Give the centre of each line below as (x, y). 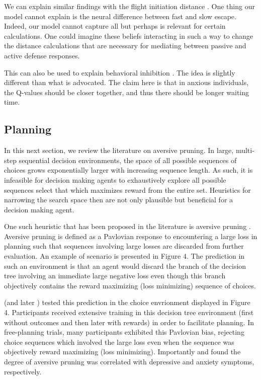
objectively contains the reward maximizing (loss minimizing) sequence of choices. (130, 285)
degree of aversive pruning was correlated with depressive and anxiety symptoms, (129, 362)
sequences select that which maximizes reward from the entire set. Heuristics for (127, 189)
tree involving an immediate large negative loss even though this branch (115, 276)
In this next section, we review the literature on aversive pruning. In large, (119, 150)
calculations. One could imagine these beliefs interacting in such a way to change (128, 35)
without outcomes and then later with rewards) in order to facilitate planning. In (129, 322)
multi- (245, 150)
